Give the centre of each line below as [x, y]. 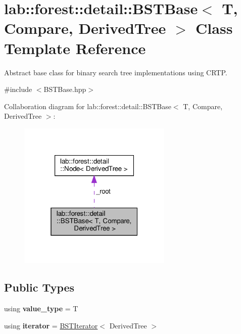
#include [18, 89]
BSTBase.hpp [65, 89]
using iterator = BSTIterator [51, 325]
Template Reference [75, 48]
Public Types [39, 287]
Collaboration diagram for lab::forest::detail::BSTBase [88, 106]
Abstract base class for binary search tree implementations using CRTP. [116, 72]
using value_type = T [41, 308]
